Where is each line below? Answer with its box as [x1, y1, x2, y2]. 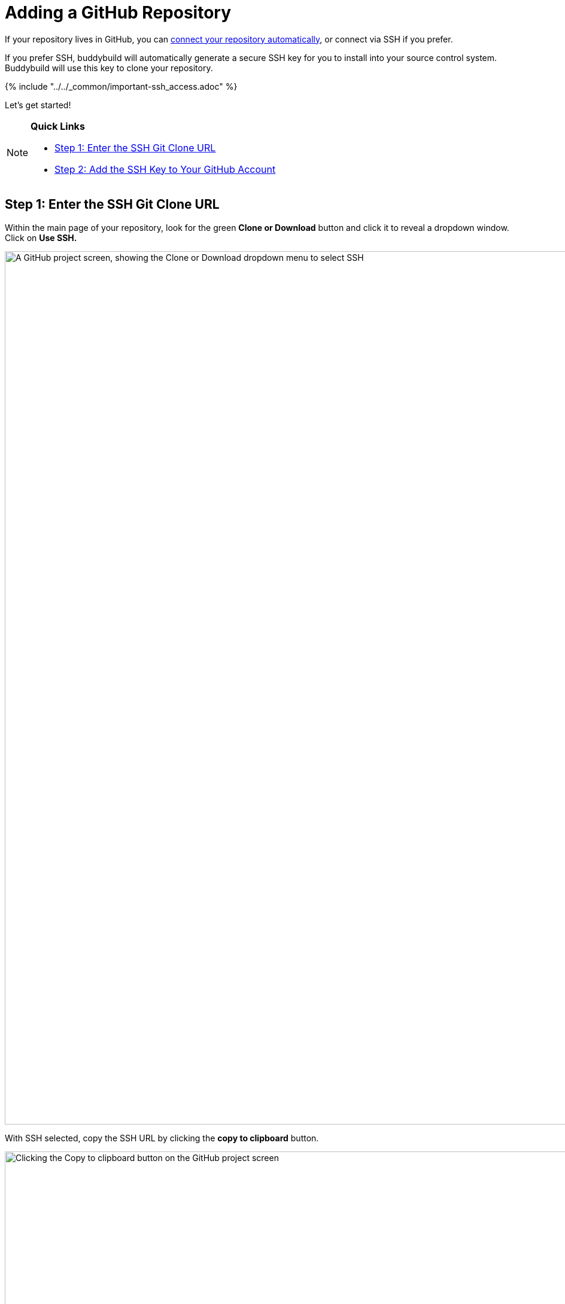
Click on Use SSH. [5, 232, 77, 243]
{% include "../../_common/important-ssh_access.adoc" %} [5, 81, 238, 92]
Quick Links [31, 120, 85, 132]
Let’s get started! [5, 99, 71, 110]
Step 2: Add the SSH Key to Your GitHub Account [54, 163, 276, 175]
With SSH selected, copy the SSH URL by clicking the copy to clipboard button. [5, 1132, 319, 1143]
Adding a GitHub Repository [5, 2, 232, 23]
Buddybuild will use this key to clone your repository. [5, 62, 213, 73]
